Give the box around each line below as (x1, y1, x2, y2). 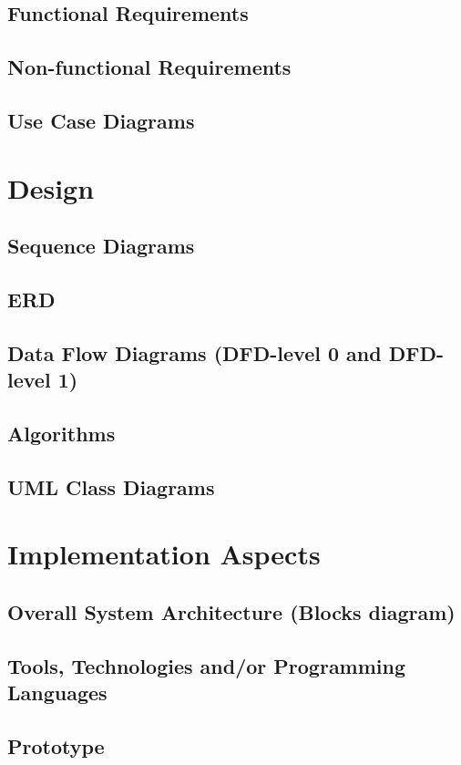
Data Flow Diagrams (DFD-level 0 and (7, 338, 382, 367)
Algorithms (7, 419, 116, 447)
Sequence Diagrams (7, 232, 195, 260)
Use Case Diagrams (7, 106, 195, 134)
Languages (7, 677, 108, 706)
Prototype (7, 731, 105, 760)
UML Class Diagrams (7, 472, 215, 501)
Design (7, 169, 95, 206)
